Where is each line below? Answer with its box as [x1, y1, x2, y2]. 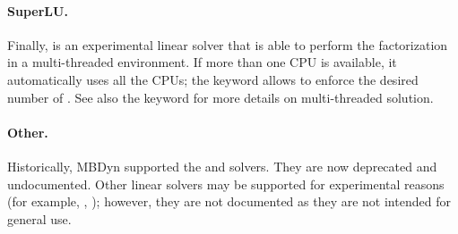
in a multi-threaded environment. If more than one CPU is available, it [7, 53, 397, 71]
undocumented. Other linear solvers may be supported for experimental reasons [7, 174, 445, 193]
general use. [7, 209, 72, 228]
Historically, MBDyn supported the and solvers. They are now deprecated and [7, 156, 437, 175]
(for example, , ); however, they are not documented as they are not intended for [7, 192, 451, 211]
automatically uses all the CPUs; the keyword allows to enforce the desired [7, 70, 419, 88]
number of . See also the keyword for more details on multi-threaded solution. [7, 88, 434, 106]
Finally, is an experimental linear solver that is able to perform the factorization [7, 35, 448, 54]
